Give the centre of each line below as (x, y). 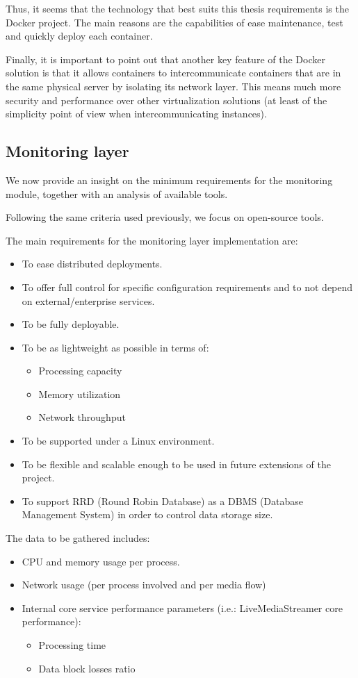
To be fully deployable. (71, 324)
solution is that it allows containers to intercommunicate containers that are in (173, 73)
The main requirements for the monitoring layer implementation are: (152, 240)
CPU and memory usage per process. (101, 561)
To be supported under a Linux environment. (118, 441)
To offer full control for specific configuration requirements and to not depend (187, 287)
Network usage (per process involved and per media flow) (144, 585)
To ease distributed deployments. (92, 264)
